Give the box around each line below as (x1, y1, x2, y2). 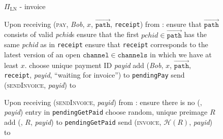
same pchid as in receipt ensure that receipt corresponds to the (4, 39, 208, 50)
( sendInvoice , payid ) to (4, 80, 76, 90)
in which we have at (150, 49, 212, 59)
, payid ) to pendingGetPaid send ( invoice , (30, 116, 162, 127)
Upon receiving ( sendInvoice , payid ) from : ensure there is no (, (4, 96, 202, 107)
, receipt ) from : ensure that (110, 18, 202, 29)
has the (184, 29, 207, 40)
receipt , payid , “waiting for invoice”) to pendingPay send (4, 69, 185, 80)
